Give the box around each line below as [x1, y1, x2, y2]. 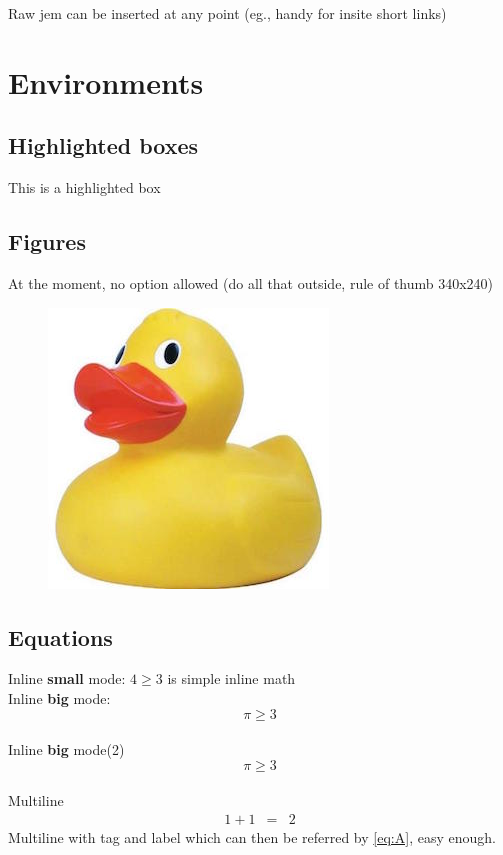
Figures [8, 226, 86, 257]
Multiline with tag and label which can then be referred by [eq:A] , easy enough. [8, 826, 496, 847]
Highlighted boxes [8, 130, 199, 161]
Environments [8, 61, 204, 102]
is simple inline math [167, 668, 296, 689]
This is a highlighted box [8, 177, 161, 198]
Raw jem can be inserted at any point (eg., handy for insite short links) [8, 3, 447, 23]
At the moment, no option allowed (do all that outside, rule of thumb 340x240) [8, 272, 494, 293]
